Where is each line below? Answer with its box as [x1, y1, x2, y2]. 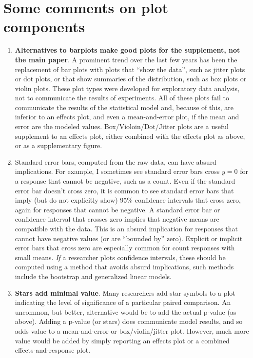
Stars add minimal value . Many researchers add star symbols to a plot [15, 287, 235, 298]
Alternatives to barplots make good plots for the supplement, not [15, 45, 240, 55]
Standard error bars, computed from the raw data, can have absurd [15, 156, 216, 167]
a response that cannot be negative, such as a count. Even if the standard [15, 176, 235, 186]
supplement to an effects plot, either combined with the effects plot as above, [15, 131, 245, 141]
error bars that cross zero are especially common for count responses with [15, 243, 235, 253]
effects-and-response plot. [15, 345, 91, 355]
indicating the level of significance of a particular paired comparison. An [15, 297, 231, 307]
